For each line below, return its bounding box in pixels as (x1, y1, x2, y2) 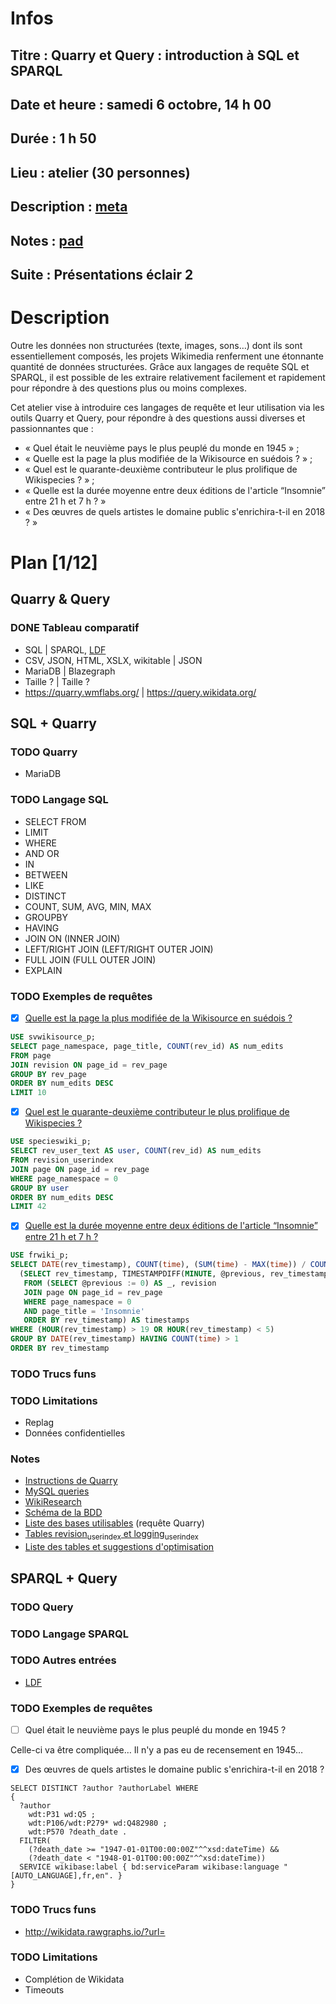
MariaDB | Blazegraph (24, 665, 116, 677)
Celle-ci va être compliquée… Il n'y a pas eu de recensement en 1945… (10, 1744, 304, 1756)
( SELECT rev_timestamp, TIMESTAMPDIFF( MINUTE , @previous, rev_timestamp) (19, 1269, 333, 1279)
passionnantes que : (10, 422, 94, 434)
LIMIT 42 (10, 1202, 47, 1212)
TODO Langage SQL (10, 793, 109, 807)
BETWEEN (24, 868, 68, 881)
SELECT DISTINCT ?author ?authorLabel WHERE (10, 1783, 199, 1794)
